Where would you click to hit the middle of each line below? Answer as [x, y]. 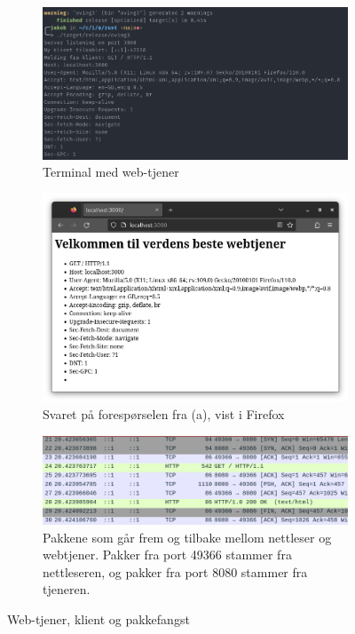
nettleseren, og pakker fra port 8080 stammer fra [175, 571]
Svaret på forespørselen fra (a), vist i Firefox [164, 414]
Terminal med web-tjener [111, 172]
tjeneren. [67, 589]
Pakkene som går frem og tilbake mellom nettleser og [187, 537]
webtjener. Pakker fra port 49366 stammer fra [167, 555]
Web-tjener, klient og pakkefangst [99, 619]
